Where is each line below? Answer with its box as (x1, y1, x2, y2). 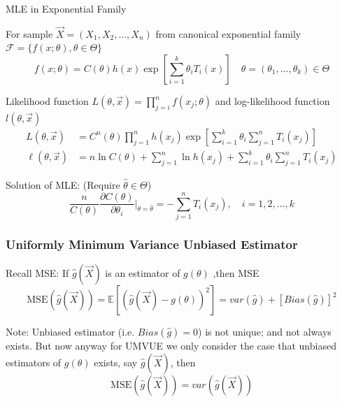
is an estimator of (105, 266, 180, 280)
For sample (6, 26, 53, 41)
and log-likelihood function (215, 94, 330, 108)
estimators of (6, 354, 62, 369)
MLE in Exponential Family (6, 1, 127, 15)
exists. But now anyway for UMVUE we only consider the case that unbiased (6, 338, 336, 353)
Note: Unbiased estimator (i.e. (6, 324, 135, 339)
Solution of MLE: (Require (6, 178, 120, 192)
